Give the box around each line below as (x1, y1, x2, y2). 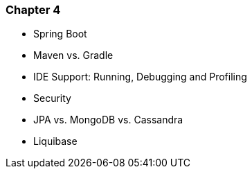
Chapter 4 (6, 3, 61, 17)
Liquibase (33, 135, 78, 148)
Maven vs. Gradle (33, 49, 114, 62)
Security (33, 92, 71, 105)
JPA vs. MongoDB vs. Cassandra (33, 114, 183, 126)
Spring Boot (33, 28, 87, 40)
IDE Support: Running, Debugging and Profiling (33, 71, 247, 83)
